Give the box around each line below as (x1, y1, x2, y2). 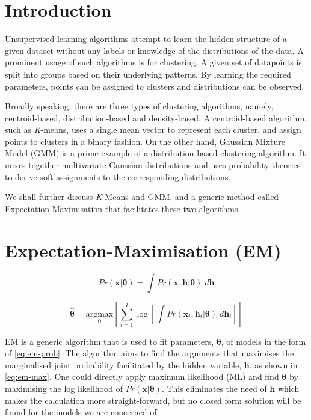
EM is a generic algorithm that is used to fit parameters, (5, 335, 214, 347)
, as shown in (249, 358, 298, 371)
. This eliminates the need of (161, 382, 267, 394)
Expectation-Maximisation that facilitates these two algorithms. (5, 202, 241, 215)
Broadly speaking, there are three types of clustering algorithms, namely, (5, 100, 274, 112)
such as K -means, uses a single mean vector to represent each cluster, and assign (5, 123, 301, 136)
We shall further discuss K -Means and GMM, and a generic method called (5, 190, 279, 203)
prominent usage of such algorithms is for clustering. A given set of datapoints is (5, 56, 302, 68)
